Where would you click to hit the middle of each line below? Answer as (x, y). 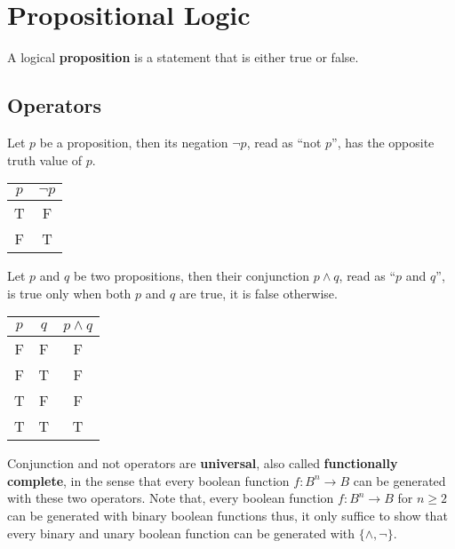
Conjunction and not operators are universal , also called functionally (203, 463)
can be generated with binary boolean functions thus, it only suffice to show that (227, 516)
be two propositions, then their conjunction (192, 276)
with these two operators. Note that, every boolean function (171, 498)
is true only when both (69, 293)
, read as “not (284, 142)
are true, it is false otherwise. (258, 293)
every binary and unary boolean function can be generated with (181, 533)
